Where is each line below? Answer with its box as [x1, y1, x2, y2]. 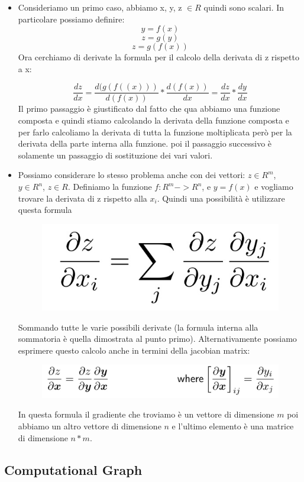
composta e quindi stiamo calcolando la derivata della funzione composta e [18, 114, 289, 127]
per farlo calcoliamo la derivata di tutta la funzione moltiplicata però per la [18, 125, 292, 138]
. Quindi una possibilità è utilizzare [157, 192, 285, 204]
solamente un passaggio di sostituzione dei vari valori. [18, 148, 213, 161]
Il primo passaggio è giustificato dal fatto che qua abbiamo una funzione [18, 102, 280, 115]
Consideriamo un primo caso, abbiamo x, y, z [18, 1, 182, 13]
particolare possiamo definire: [18, 12, 125, 25]
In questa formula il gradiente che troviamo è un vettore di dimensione [18, 408, 274, 420]
